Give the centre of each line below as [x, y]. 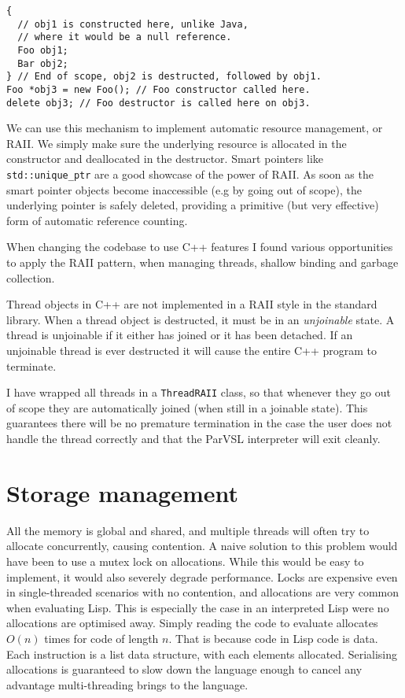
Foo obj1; [43, 50]
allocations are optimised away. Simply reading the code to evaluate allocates [192, 623]
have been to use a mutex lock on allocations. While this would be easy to [185, 561]
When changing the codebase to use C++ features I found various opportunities [200, 247]
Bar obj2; [43, 63]
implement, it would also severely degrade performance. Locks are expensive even [202, 576]
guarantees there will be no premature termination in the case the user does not [199, 423]
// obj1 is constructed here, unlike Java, [133, 24]
